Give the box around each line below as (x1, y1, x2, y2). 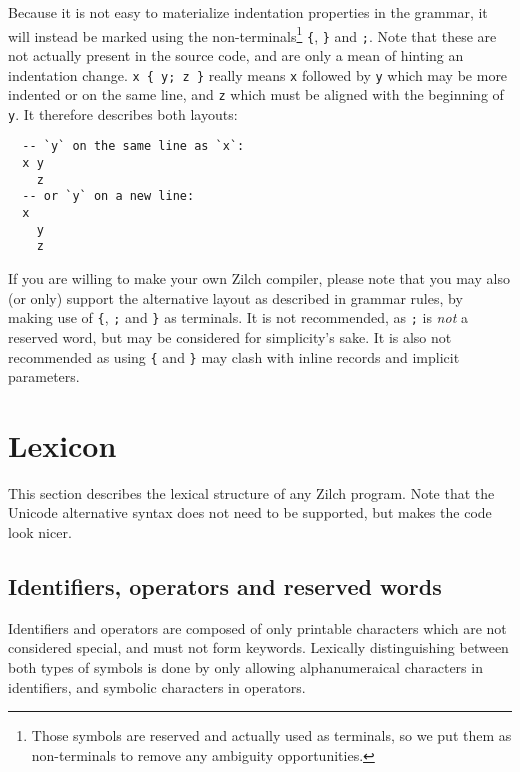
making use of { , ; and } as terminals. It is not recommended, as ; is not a (8, 307, 468, 328)
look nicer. (8, 522, 72, 543)
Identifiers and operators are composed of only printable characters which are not (8, 617, 507, 638)
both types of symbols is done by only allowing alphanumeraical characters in (8, 657, 483, 678)
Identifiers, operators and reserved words (8, 571, 442, 602)
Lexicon (8, 424, 117, 465)
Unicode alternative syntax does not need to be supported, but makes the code (8, 502, 492, 523)
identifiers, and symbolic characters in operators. (8, 676, 306, 697)
